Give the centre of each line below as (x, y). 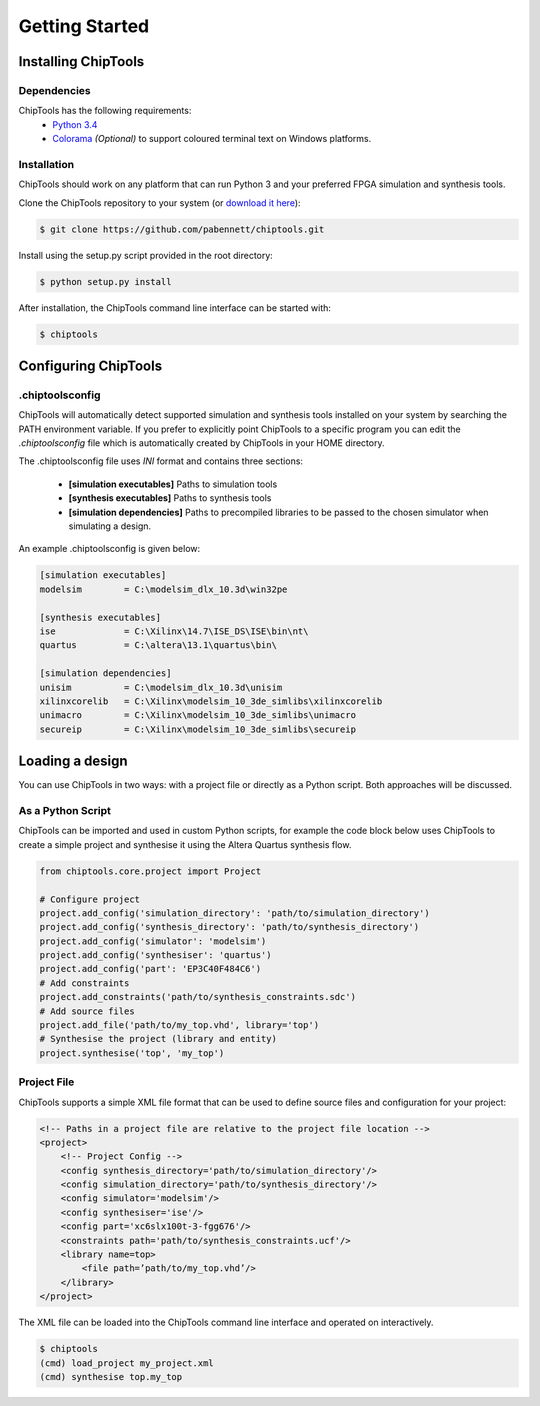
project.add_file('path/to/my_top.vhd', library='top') (179, 1025)
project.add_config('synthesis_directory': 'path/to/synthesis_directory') (229, 927)
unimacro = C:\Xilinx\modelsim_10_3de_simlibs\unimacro (198, 715)
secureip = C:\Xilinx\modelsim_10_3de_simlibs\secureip (198, 729)
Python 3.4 (75, 124)
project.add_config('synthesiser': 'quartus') (155, 955)
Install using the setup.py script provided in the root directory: (146, 255)
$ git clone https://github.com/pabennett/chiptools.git (182, 229)
